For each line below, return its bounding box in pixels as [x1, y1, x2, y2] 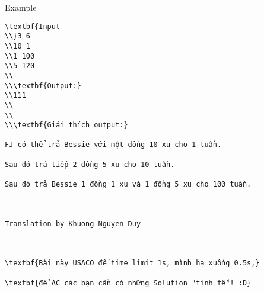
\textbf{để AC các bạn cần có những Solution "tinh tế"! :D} [5, 278, 252, 287]
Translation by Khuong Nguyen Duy [5, 219, 141, 228]
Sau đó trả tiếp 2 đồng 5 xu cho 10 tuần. [5, 160, 175, 169]
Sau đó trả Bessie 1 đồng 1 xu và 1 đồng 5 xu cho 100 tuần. [5, 180, 252, 189]
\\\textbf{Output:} [5, 81, 81, 90]
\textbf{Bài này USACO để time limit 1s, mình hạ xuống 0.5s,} [5, 259, 260, 268]
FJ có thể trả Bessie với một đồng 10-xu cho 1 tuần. [5, 140, 222, 149]
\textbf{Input [5, 22, 61, 31]
